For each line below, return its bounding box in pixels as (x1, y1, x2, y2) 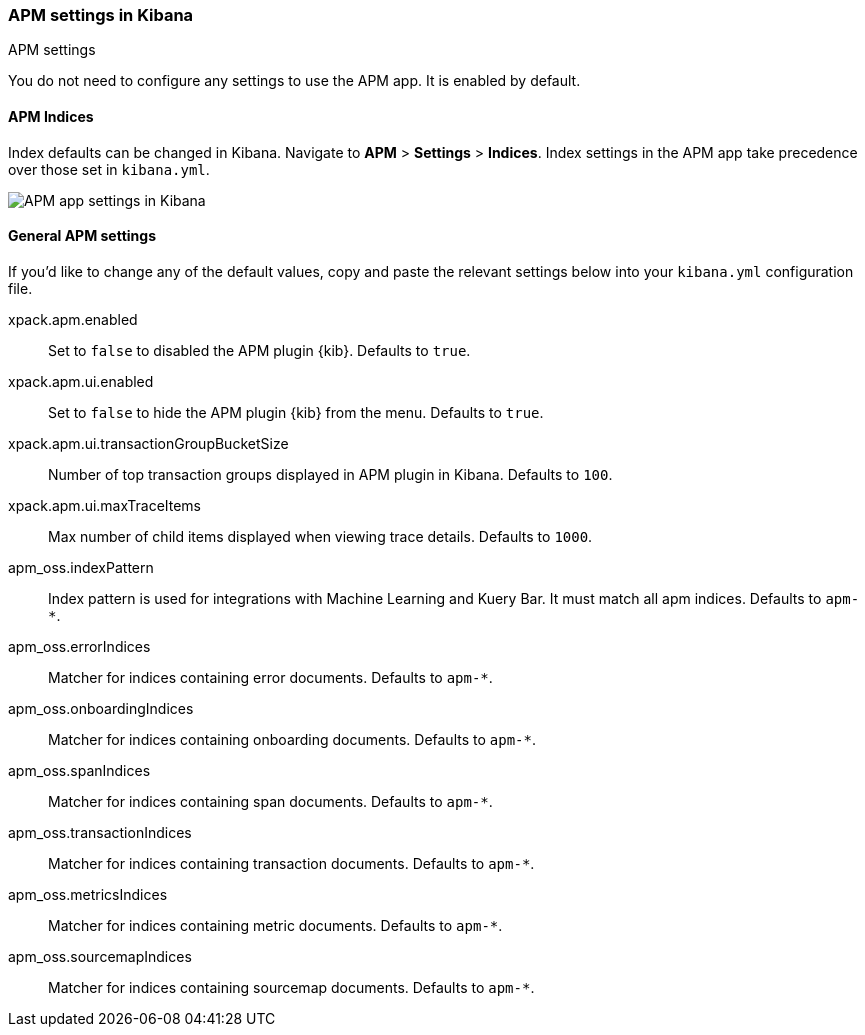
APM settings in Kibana (8, 5, 194, 25)
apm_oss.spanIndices (8, 761, 151, 779)
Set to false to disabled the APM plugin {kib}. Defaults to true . (48, 341, 471, 359)
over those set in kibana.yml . (8, 160, 210, 178)
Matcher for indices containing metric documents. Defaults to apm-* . (48, 916, 503, 934)
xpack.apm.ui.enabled (8, 372, 154, 390)
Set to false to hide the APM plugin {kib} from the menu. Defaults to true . (48, 403, 544, 421)
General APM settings (8, 227, 157, 245)
